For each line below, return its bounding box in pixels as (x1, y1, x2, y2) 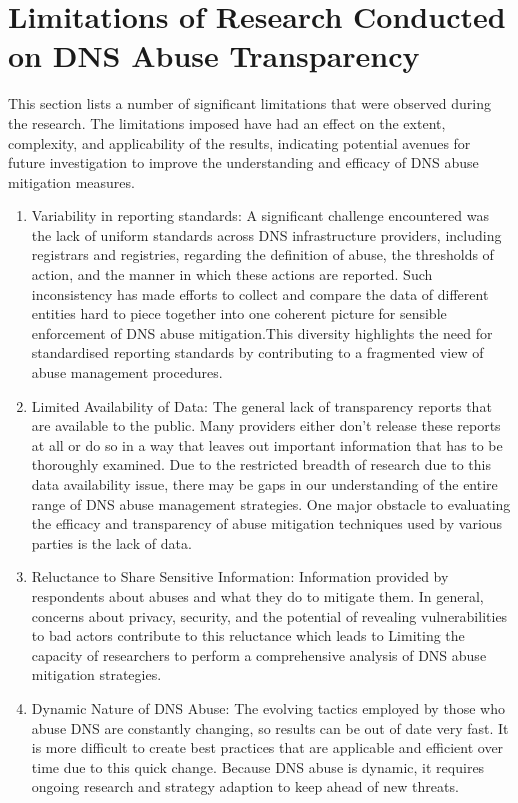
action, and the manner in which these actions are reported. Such (31, 264, 433, 285)
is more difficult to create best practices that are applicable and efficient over (31, 737, 504, 758)
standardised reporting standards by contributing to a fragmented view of (31, 342, 484, 363)
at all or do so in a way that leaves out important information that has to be (31, 434, 503, 455)
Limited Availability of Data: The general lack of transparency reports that (31, 395, 492, 416)
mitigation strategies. (31, 664, 162, 685)
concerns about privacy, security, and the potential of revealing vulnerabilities (31, 605, 508, 626)
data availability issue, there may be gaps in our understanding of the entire (31, 474, 498, 494)
